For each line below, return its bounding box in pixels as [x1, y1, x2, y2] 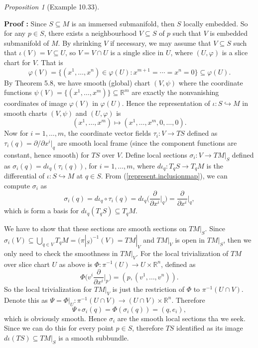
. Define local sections [121, 149, 187, 160]
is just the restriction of [112, 284, 184, 294]
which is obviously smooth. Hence [4, 313, 107, 323]
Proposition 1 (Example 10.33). [4, 1, 100, 11]
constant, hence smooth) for [4, 149, 89, 160]
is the [206, 160, 224, 171]
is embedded [210, 28, 248, 38]
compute [4, 180, 30, 190]
